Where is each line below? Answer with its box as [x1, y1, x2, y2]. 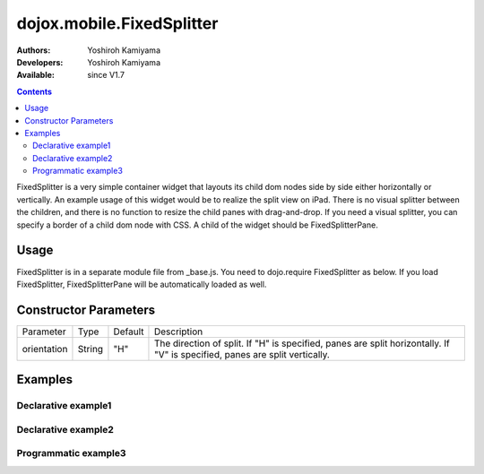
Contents [16, 86, 53, 97]
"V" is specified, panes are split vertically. [153, 348, 331, 360]
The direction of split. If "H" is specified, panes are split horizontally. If [153, 337, 450, 349]
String [77, 342, 103, 355]
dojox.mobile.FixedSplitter [16, 13, 219, 33]
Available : [16, 70, 56, 81]
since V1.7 [87, 70, 125, 81]
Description [153, 325, 203, 338]
